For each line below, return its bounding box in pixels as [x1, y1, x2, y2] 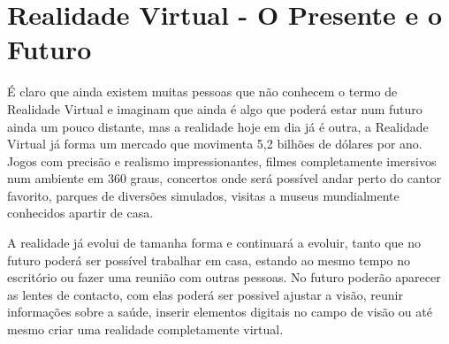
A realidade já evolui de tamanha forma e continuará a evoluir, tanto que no [7, 233, 422, 252]
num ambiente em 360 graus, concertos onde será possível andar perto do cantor [7, 169, 442, 187]
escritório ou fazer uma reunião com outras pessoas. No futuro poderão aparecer [7, 268, 441, 287]
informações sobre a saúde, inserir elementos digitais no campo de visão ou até [7, 302, 432, 321]
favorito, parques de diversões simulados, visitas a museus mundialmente [7, 186, 400, 204]
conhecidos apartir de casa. [7, 203, 154, 222]
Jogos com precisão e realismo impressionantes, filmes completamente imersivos [7, 151, 437, 170]
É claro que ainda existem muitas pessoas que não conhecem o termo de [7, 82, 398, 101]
